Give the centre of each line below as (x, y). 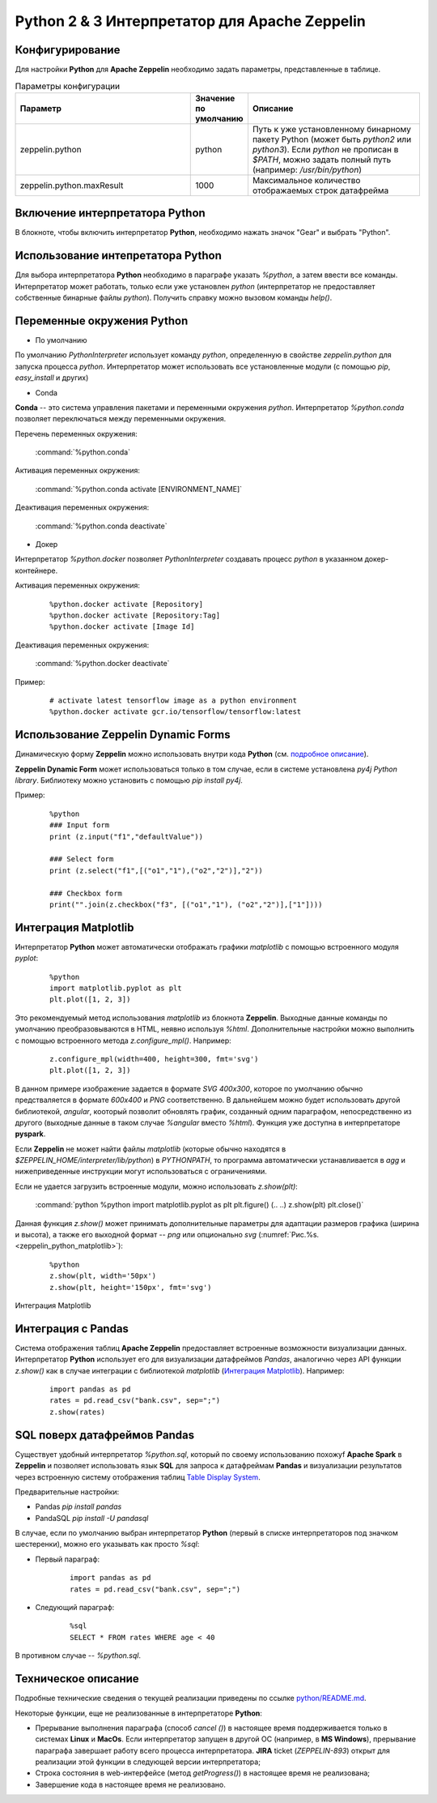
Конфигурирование (68, 50)
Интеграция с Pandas (72, 1329)
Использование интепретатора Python (119, 256)
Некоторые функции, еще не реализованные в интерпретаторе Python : (139, 1713)
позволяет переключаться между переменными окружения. (121, 419)
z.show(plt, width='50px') (103, 1276)
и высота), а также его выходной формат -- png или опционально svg (136, 1235)
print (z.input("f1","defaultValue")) (127, 836)
